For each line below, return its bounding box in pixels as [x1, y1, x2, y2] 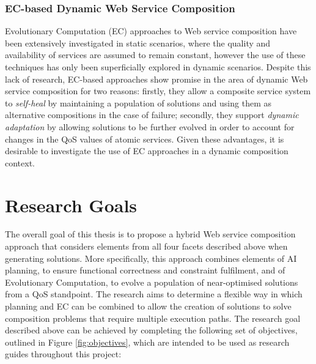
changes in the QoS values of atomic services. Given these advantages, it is [5, 132, 284, 145]
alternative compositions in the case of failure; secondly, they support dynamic [5, 108, 299, 121]
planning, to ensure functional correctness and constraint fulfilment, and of [5, 264, 285, 277]
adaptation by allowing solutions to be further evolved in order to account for [5, 120, 295, 133]
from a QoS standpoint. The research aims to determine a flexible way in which [5, 288, 303, 300]
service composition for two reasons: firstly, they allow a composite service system [5, 84, 311, 97]
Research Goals [5, 192, 138, 217]
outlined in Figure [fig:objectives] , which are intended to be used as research [5, 335, 290, 348]
